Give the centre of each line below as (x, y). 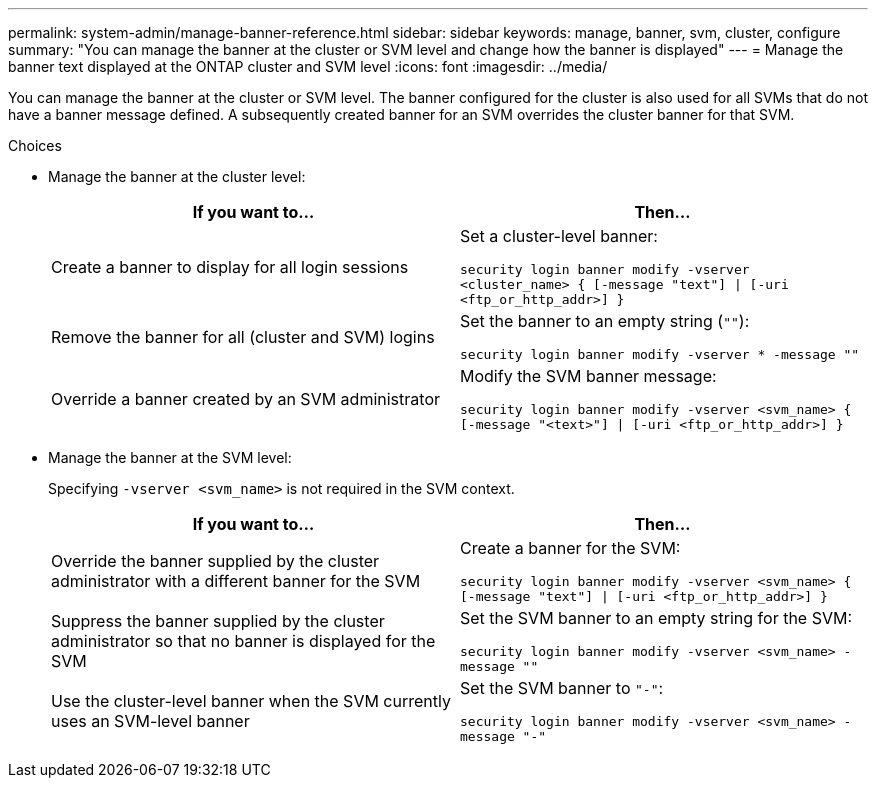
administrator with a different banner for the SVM (236, 581)
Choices (35, 145)
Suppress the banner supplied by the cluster (218, 621)
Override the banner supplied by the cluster (215, 561)
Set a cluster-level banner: (559, 236)
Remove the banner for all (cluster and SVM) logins (243, 336)
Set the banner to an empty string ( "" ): (605, 321)
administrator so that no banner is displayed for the (243, 641)
